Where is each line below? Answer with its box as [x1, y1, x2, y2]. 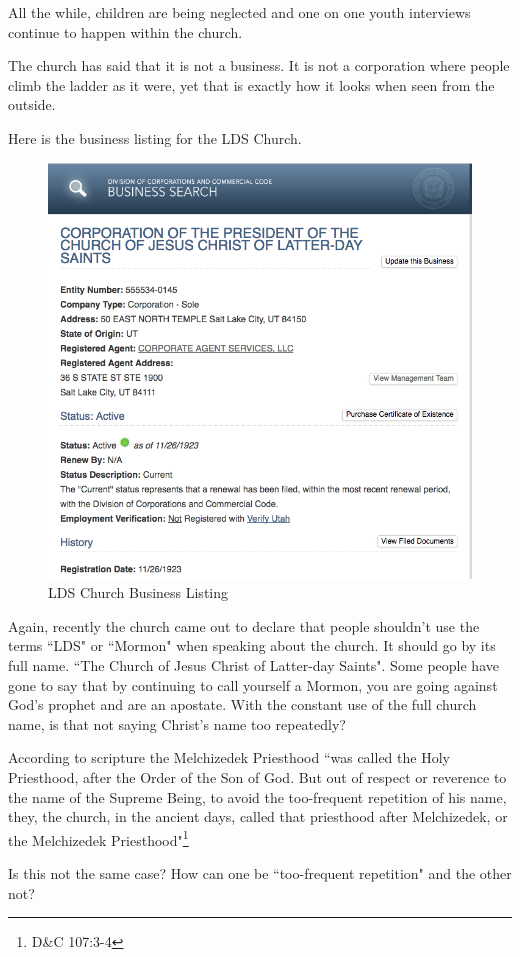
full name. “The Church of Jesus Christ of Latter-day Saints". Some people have [8, 655, 499, 675]
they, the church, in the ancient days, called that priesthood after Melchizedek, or [8, 806, 508, 827]
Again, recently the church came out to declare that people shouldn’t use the [8, 615, 480, 636]
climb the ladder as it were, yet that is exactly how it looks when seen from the [8, 74, 495, 95]
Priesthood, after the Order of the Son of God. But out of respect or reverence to [8, 766, 507, 787]
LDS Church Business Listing [48, 582, 229, 603]
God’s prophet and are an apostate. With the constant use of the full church [8, 694, 477, 715]
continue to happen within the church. [8, 21, 243, 42]
